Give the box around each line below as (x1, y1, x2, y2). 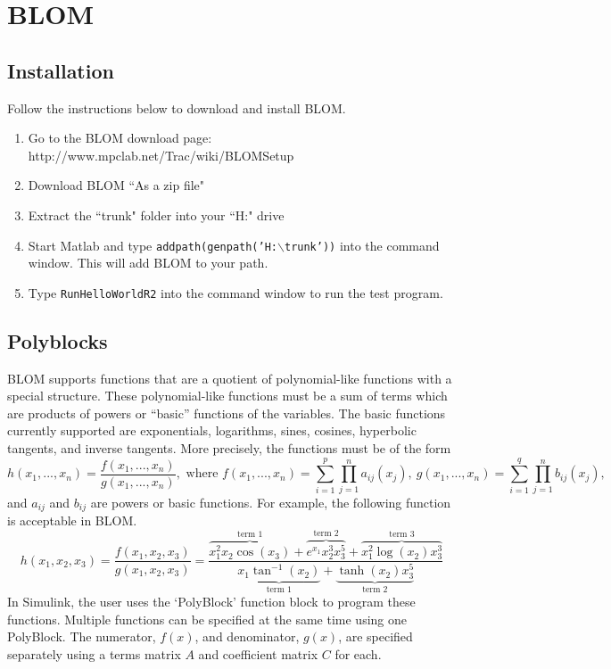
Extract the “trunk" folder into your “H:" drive (28, 205, 285, 224)
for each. (334, 644, 382, 663)
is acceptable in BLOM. (7, 511, 137, 530)
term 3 (389, 530, 415, 540)
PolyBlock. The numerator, (7, 627, 156, 646)
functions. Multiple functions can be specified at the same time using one (7, 609, 407, 628)
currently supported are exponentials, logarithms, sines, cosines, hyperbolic (7, 421, 417, 440)
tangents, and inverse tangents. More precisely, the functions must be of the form (7, 439, 451, 458)
